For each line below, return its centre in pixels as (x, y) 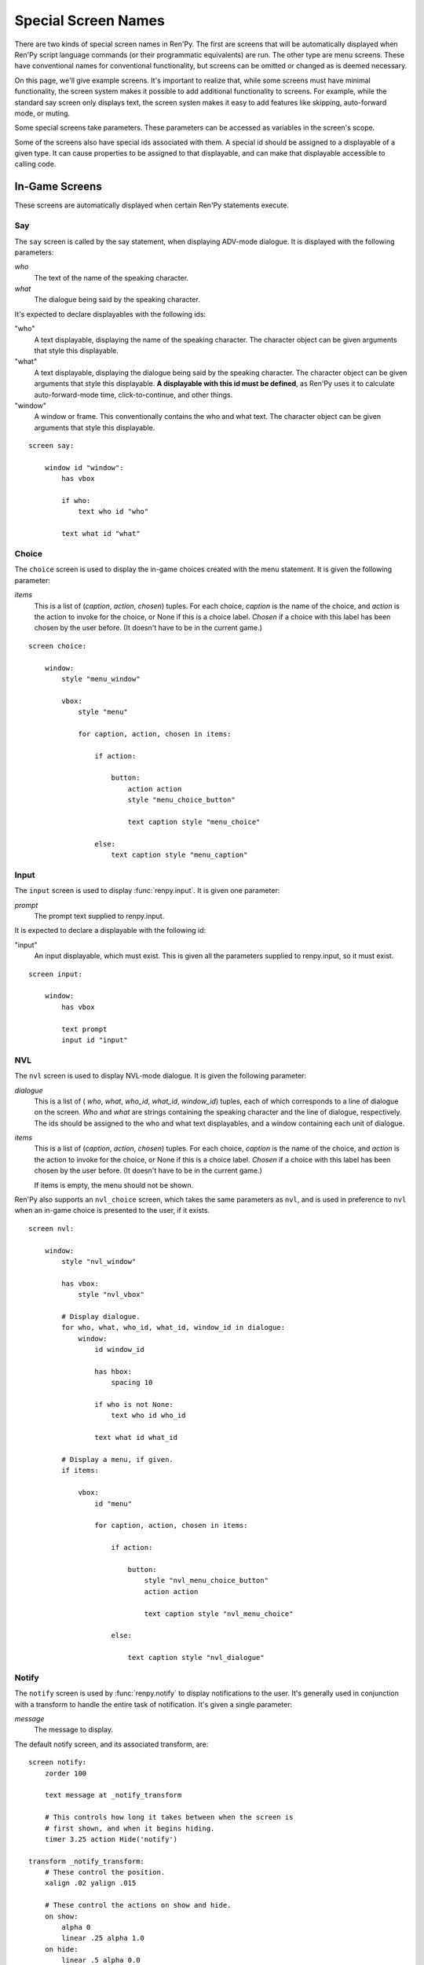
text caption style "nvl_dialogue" (196, 1658)
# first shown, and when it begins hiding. (130, 1828)
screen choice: (58, 646)
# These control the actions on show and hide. (138, 1905)
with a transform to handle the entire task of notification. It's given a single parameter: (154, 1704)
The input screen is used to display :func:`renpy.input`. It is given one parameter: (147, 891)
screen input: (55, 974)
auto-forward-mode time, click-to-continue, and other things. (133, 395)
